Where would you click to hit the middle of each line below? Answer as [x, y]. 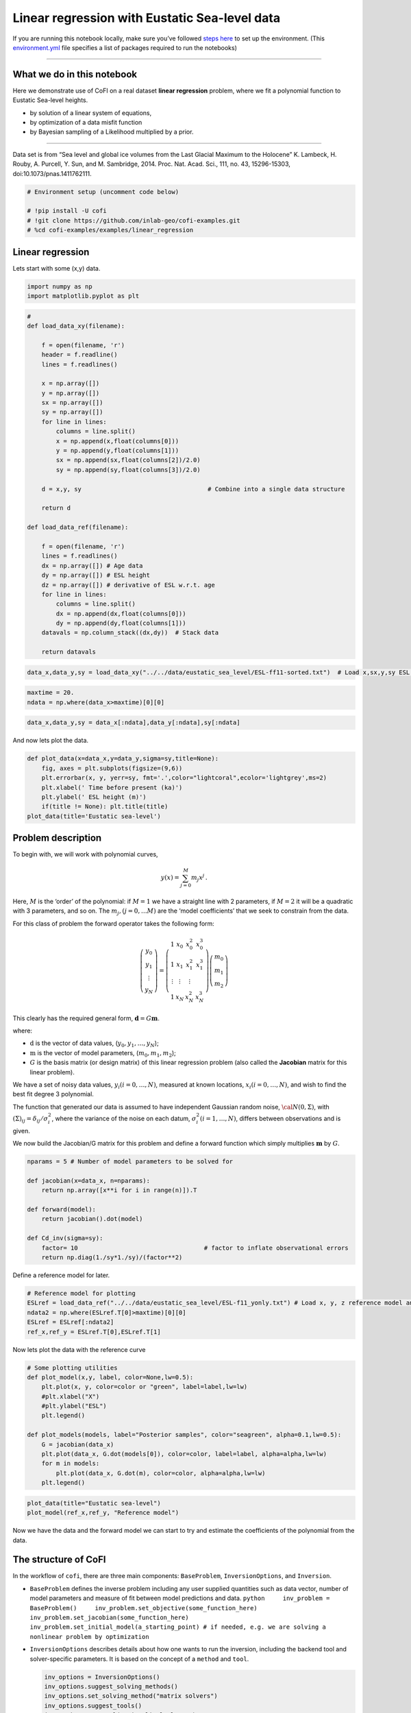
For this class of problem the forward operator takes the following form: [114, 923]
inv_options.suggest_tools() [93, 1705]
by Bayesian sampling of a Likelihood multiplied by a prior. [112, 132]
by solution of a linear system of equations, [91, 112]
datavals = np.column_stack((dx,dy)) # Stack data [130, 633]
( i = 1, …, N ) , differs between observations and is [270, 1118]
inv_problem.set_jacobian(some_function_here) [109, 1618]
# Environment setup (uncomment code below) [103, 192]
